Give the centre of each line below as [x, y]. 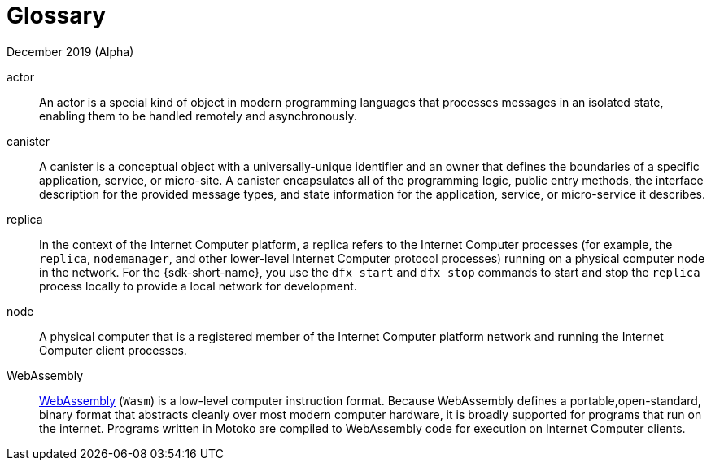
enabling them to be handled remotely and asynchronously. [198, 116]
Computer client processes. [113, 350]
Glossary [57, 15]
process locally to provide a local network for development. [198, 286]
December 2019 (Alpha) [70, 51]
